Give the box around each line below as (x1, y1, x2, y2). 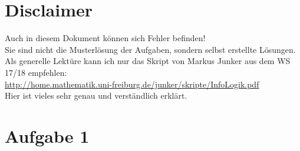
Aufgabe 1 (5, 123, 90, 147)
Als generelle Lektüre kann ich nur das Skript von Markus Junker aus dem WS (5, 55, 291, 67)
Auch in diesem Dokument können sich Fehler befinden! (5, 32, 206, 44)
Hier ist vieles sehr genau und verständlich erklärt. (5, 89, 187, 102)
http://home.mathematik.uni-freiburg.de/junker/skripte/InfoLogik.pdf (5, 78, 259, 90)
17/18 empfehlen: (5, 66, 67, 78)
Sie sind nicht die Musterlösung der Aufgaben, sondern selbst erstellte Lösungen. (5, 43, 296, 55)
